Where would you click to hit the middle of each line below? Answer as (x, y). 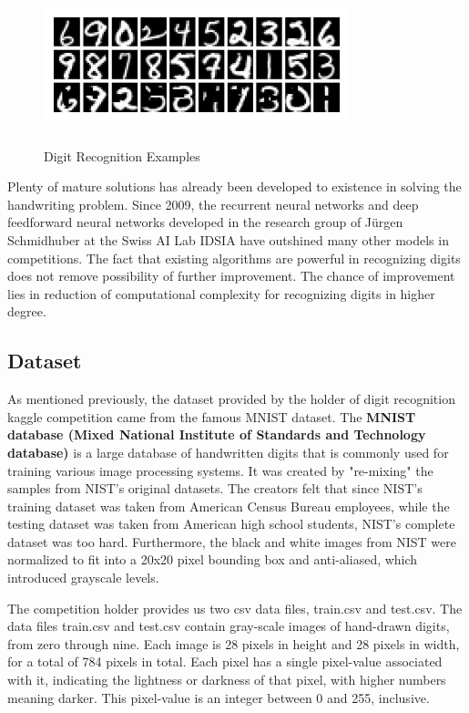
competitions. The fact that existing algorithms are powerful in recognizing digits (234, 258)
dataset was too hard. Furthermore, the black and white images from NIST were (232, 541)
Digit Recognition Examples (122, 155)
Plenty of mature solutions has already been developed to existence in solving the (234, 186)
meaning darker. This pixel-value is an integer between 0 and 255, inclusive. (219, 697)
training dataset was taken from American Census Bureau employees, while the (229, 506)
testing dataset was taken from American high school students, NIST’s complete (231, 524)
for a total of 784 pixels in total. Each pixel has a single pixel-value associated (225, 661)
